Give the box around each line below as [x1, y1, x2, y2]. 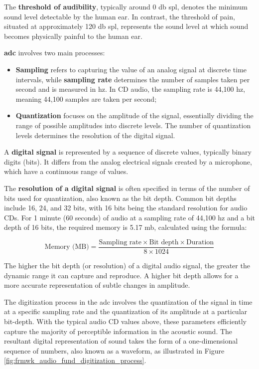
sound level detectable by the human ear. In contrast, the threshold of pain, [4, 11, 235, 21]
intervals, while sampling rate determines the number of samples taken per [15, 74, 250, 84]
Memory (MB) [44, 243, 89, 251]
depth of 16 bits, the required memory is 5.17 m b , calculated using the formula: [4, 222, 247, 232]
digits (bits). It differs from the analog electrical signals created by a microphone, [4, 156, 252, 167]
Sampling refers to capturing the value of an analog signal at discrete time [15, 64, 247, 74]
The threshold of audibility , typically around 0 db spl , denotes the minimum [4, 1, 248, 11]
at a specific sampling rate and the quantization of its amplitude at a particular [4, 306, 248, 317]
